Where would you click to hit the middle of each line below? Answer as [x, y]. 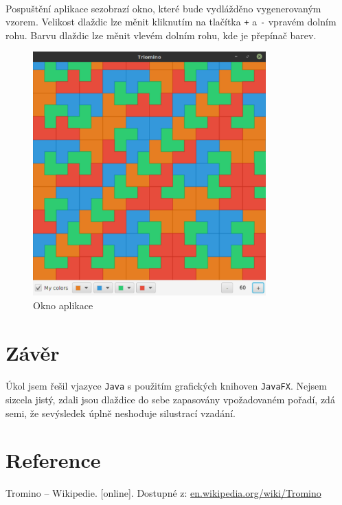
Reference [53, 460]
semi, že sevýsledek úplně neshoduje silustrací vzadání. [121, 413]
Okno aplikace [63, 305]
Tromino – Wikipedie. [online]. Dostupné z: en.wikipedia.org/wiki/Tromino [163, 493]
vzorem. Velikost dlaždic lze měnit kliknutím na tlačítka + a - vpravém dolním [171, 22]
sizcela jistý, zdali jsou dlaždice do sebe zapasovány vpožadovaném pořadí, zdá [170, 400]
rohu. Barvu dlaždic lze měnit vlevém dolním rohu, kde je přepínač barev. [161, 35]
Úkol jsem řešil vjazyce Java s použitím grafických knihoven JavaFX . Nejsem [166, 386]
